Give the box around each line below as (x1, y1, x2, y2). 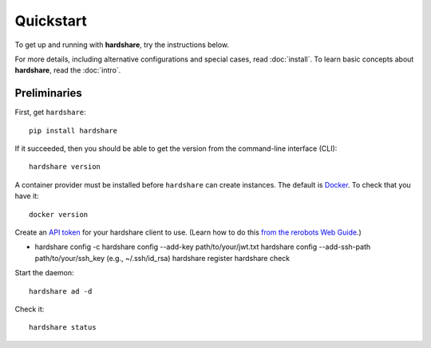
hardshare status (29, 323, 97, 332)
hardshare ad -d (29, 287, 93, 295)
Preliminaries (14, 86, 83, 100)
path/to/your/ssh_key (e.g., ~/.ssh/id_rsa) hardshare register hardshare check (34, 253, 291, 263)
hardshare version (29, 162, 101, 172)
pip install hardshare (29, 126, 118, 135)
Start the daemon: (14, 268, 75, 278)
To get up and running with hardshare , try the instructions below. (14, 40, 229, 49)
